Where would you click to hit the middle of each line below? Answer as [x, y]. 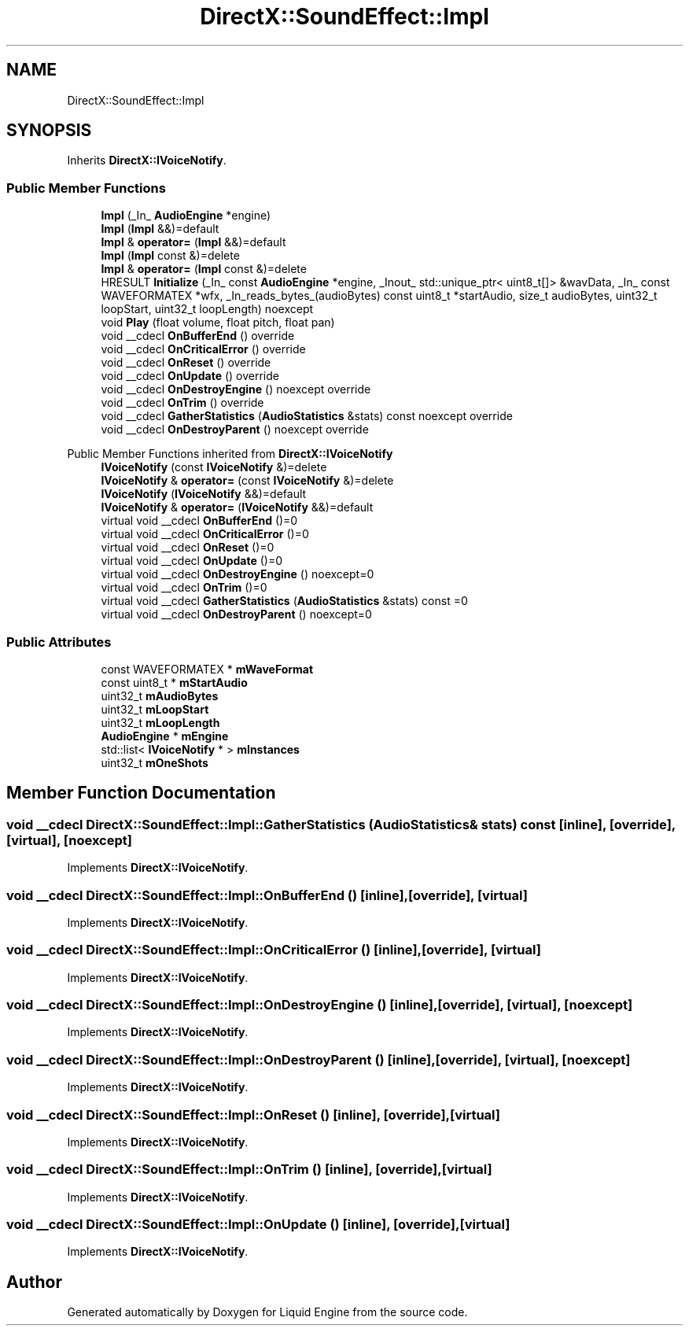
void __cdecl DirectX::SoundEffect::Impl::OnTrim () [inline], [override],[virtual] [249, 1170]
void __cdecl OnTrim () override [182, 403]
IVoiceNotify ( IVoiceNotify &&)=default [204, 494]
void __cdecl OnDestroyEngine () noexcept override [236, 389]
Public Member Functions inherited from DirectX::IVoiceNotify [230, 454]
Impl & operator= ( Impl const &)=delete [204, 269]
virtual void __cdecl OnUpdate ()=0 [192, 561]
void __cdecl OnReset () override [186, 363]
